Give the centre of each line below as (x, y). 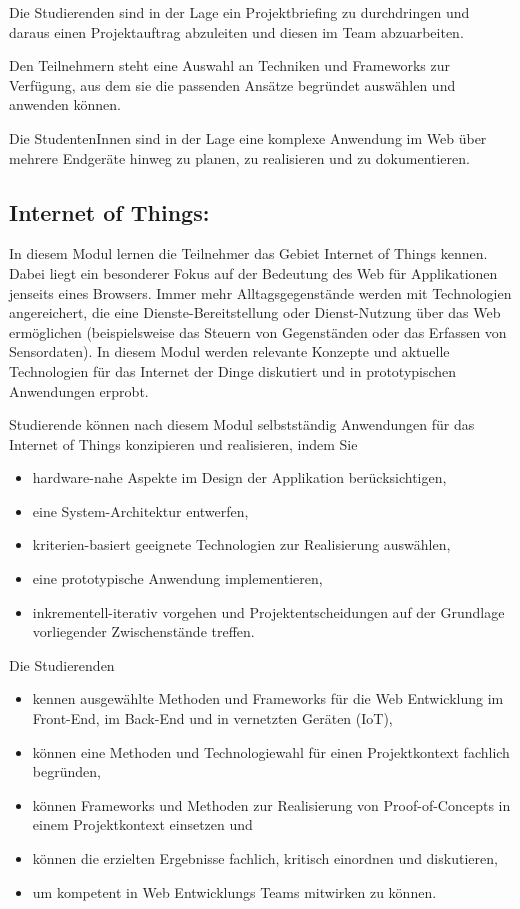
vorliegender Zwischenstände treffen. (143, 631)
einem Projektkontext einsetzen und (142, 824)
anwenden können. (65, 104)
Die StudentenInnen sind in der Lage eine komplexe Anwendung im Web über (248, 137)
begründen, (66, 771)
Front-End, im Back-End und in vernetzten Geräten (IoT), (212, 718)
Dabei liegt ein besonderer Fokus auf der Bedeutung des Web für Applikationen (253, 272)
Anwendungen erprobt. (79, 390)
